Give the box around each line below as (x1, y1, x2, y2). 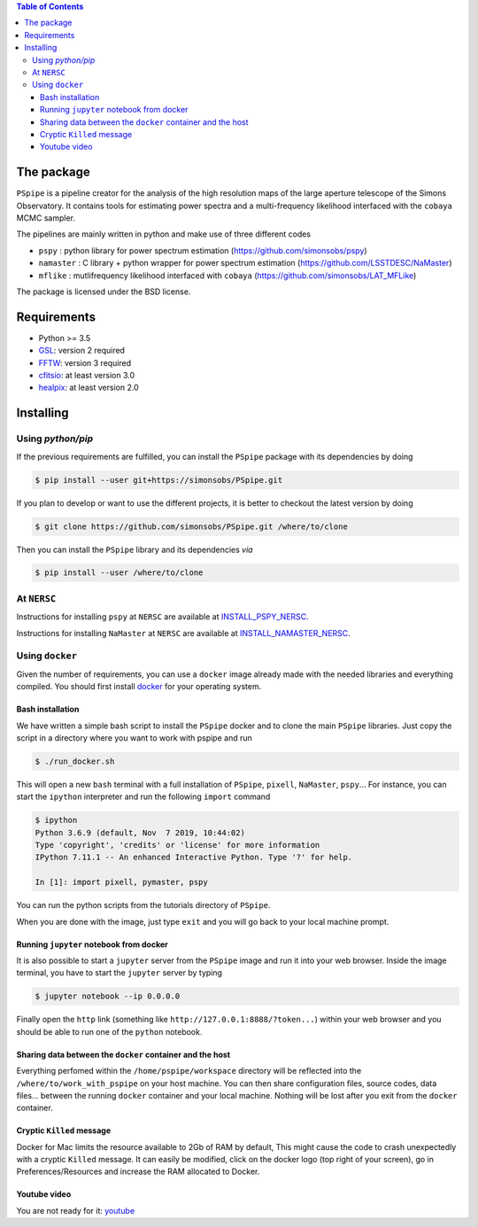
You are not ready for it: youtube (16, 1205, 135, 1215)
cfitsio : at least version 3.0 (38, 370, 135, 381)
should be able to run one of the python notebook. (16, 1026, 203, 1037)
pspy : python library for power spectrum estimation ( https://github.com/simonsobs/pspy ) (38, 245, 367, 256)
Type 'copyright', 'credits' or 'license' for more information (35, 840, 320, 850)
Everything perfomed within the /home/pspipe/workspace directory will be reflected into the (16, 1066, 362, 1076)
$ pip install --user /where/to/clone (35, 568, 204, 578)
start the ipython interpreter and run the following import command (16, 791, 271, 802)
